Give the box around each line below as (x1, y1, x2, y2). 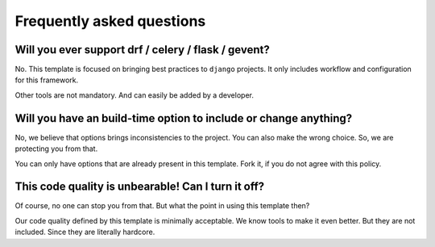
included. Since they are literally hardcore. (14, 227, 155, 237)
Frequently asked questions (14, 12, 206, 30)
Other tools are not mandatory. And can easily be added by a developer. (14, 90, 254, 100)
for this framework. (14, 75, 79, 85)
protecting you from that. (14, 144, 98, 153)
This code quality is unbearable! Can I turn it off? (14, 180, 265, 194)
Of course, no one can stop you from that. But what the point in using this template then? (14, 201, 310, 211)
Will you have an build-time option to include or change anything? (14, 111, 353, 125)
